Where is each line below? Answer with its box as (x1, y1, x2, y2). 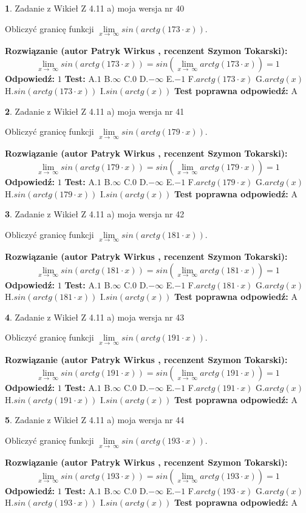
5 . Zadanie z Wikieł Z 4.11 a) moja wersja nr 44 (5, 413, 185, 426)
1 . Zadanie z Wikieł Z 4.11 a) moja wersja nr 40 (5, 2, 185, 14)
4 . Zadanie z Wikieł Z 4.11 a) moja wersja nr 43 (5, 310, 185, 323)
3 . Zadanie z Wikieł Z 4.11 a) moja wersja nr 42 (5, 208, 185, 220)
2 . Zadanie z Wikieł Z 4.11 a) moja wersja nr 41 (5, 104, 185, 117)
